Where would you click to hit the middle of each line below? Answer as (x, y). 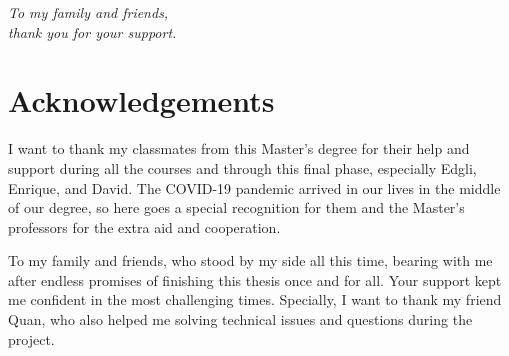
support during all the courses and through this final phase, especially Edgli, (242, 167)
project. (31, 338)
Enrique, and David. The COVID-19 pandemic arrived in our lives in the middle (254, 187)
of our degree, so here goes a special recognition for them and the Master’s (236, 207)
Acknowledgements (141, 100)
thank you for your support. (92, 31)
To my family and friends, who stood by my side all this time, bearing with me (250, 260)
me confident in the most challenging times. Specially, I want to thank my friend (255, 299)
